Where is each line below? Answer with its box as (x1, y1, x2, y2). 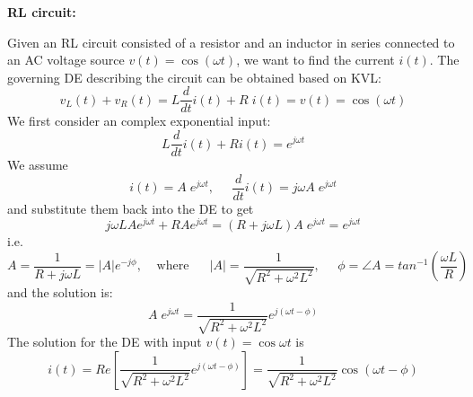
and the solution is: (7, 283, 113, 301)
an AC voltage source (7, 50, 125, 69)
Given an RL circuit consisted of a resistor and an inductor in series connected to (7, 32, 455, 51)
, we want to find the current (236, 50, 395, 69)
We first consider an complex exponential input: (7, 111, 271, 130)
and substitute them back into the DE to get (7, 198, 254, 217)
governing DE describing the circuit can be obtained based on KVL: (7, 67, 381, 86)
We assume (7, 155, 68, 174)
